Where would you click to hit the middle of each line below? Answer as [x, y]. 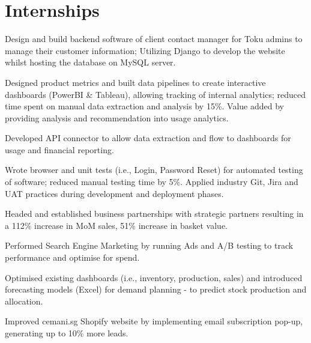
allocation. [24, 301]
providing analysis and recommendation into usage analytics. [117, 117]
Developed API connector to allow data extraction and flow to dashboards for [148, 138]
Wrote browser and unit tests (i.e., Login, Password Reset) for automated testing [154, 170]
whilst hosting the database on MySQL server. [90, 62]
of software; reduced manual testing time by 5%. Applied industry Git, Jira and [152, 182]
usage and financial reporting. [59, 149]
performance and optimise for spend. [72, 257]
